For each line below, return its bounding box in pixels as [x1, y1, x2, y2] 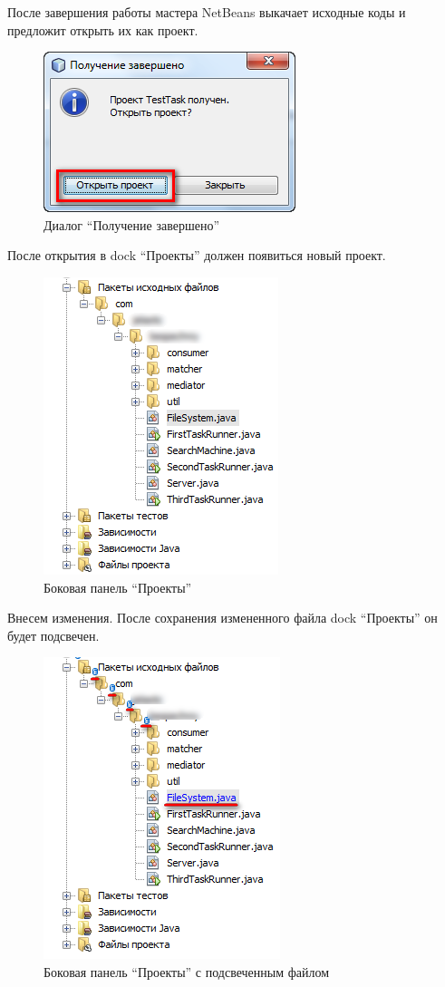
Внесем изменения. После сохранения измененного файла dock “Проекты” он [7, 608, 438, 627]
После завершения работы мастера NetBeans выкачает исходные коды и [7, 3, 406, 21]
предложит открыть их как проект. [7, 20, 198, 39]
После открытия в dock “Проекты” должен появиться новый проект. [7, 246, 386, 265]
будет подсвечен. [7, 625, 100, 644]
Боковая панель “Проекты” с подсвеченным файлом [44, 962, 330, 981]
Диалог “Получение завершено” [44, 215, 219, 234]
